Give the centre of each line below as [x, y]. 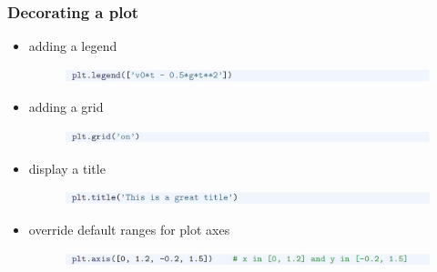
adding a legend [73, 46]
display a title [67, 168]
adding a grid [66, 107]
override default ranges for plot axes [129, 229]
